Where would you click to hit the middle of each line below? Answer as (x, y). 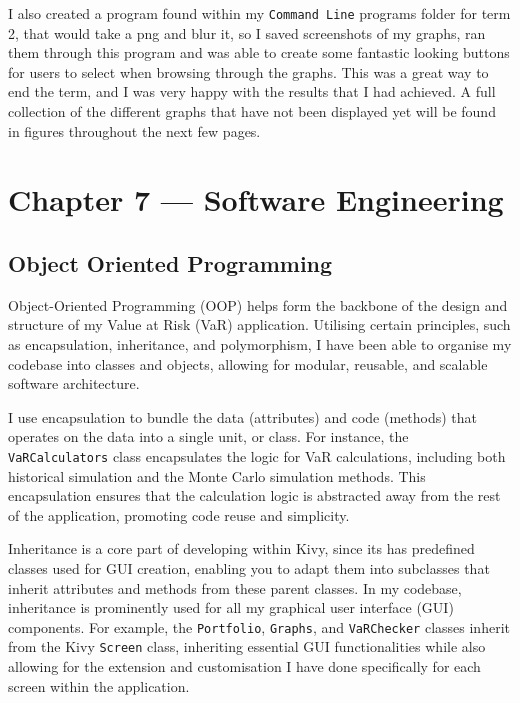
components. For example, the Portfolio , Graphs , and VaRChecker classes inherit (259, 626)
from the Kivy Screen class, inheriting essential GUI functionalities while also (247, 646)
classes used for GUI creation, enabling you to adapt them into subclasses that (249, 567)
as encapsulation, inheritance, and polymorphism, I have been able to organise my (260, 343)
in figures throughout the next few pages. (134, 130)
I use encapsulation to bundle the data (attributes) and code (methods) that (242, 416)
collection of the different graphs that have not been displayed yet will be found (252, 111)
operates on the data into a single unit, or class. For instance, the (208, 436)
